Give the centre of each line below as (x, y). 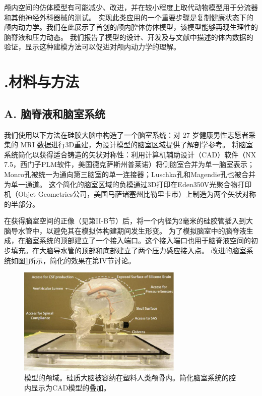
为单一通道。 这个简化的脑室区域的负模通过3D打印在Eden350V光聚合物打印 (128, 184)
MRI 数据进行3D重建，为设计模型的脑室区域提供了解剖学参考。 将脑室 (137, 145)
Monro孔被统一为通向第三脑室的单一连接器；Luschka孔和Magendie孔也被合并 (130, 174)
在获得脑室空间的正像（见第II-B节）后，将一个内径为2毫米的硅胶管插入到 (125, 221)
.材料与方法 (42, 81)
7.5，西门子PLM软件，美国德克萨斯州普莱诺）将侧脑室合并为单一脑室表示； (129, 164)
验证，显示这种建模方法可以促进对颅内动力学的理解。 (92, 47)
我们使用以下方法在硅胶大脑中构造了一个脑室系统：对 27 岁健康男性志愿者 (126, 134)
